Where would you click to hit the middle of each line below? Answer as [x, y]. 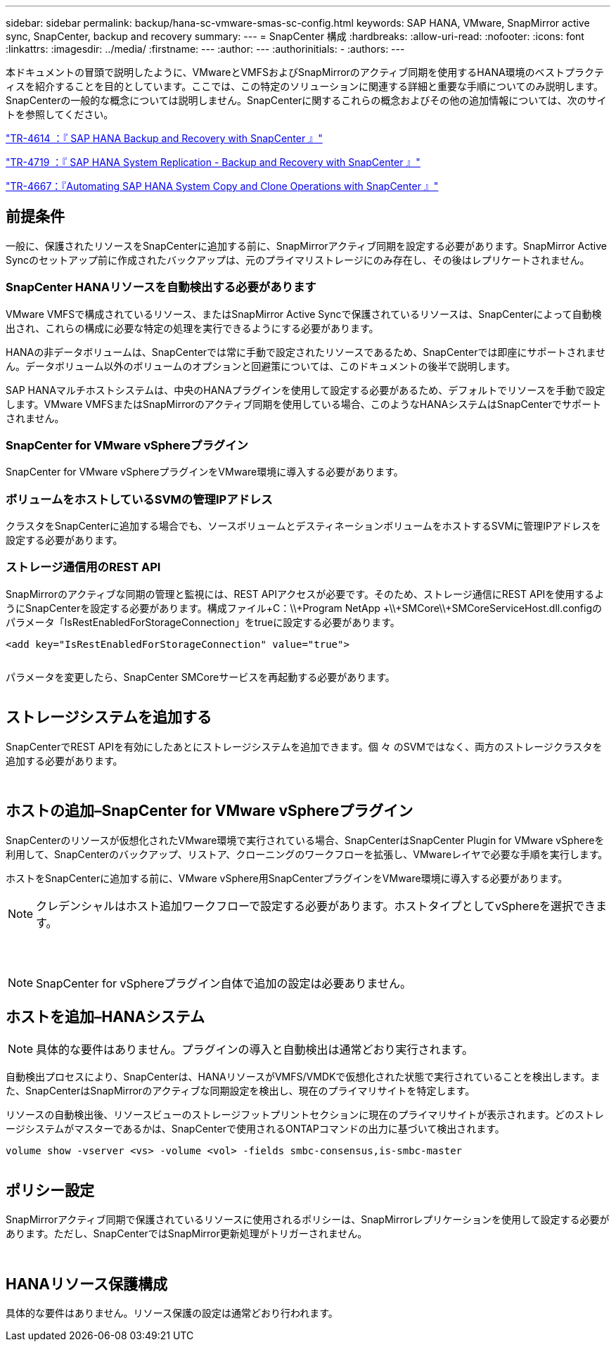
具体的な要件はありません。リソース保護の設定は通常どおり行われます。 [172, 1313]
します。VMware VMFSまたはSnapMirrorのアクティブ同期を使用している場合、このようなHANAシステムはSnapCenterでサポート [303, 404]
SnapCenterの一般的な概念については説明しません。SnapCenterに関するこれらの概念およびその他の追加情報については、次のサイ [306, 100]
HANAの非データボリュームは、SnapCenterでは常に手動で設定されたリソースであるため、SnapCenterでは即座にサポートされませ [306, 352]
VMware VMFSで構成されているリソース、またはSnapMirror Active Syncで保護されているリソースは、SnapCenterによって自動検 [304, 314]
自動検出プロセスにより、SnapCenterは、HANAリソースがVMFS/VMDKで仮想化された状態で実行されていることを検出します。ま [303, 1077]
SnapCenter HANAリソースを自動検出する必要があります [161, 287]
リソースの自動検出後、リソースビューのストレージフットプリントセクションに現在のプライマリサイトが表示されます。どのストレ [305, 1115]
